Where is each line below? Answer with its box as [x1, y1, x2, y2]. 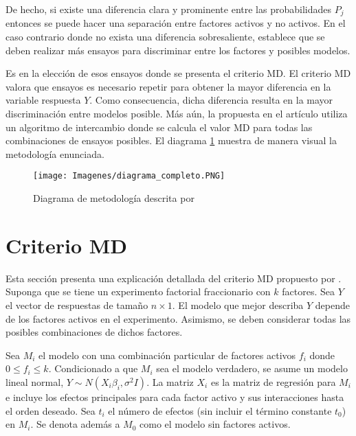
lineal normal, [5, 374, 64, 389]
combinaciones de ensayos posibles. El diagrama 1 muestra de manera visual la [5, 133, 337, 148]
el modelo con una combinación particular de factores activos [38, 347, 296, 362]
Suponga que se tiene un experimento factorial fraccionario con [5, 284, 271, 299]
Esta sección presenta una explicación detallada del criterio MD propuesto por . [5, 271, 342, 285]
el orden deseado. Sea [5, 403, 96, 417]
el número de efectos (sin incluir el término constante [108, 403, 332, 417]
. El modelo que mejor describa [172, 297, 304, 312]
